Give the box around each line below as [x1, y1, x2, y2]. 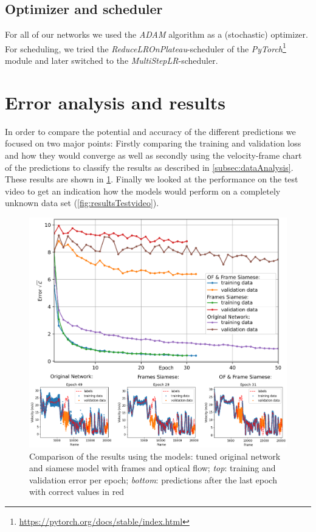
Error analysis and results [5, 89, 225, 114]
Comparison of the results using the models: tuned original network [29, 449, 281, 462]
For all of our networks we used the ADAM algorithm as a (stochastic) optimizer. [5, 28, 308, 41]
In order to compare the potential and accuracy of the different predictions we [5, 125, 296, 137]
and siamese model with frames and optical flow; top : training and [29, 461, 276, 474]
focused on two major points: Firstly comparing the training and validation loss [5, 137, 301, 150]
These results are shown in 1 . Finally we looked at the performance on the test [5, 173, 298, 185]
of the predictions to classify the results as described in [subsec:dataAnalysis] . [5, 161, 294, 173]
